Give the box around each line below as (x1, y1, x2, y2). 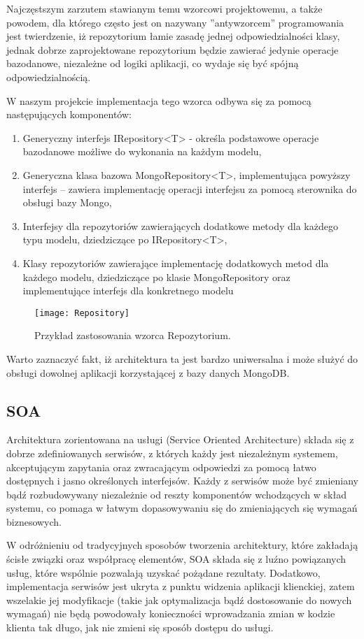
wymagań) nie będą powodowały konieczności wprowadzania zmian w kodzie (6, 606, 335, 621)
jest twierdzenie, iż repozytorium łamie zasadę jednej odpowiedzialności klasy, (6, 29, 340, 43)
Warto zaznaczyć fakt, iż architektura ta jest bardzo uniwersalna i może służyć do (6, 351, 358, 366)
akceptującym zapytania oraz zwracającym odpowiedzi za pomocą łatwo (6, 459, 316, 474)
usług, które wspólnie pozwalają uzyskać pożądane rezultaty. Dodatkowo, (6, 565, 321, 580)
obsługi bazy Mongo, (22, 195, 112, 210)
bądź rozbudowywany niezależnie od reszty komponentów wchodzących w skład (6, 487, 346, 501)
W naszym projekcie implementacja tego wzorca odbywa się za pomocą (6, 93, 311, 108)
